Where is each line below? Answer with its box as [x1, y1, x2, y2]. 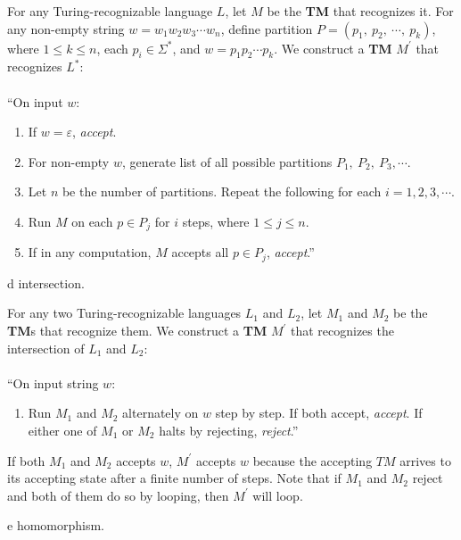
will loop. [252, 486, 303, 504]
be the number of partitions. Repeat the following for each [62, 182, 382, 201]
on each [71, 212, 113, 230]
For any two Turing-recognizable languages [7, 303, 242, 322]
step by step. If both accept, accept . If [215, 403, 423, 422]
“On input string [7, 373, 99, 392]
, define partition [220, 19, 313, 37]
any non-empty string [7, 19, 125, 37]
